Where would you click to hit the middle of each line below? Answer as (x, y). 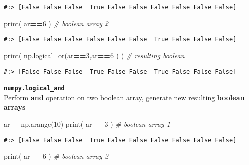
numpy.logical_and (34, 89)
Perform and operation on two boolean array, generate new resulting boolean (124, 97)
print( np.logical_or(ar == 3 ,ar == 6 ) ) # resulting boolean (94, 55)
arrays (15, 107)
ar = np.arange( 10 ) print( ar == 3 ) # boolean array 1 (87, 124)
